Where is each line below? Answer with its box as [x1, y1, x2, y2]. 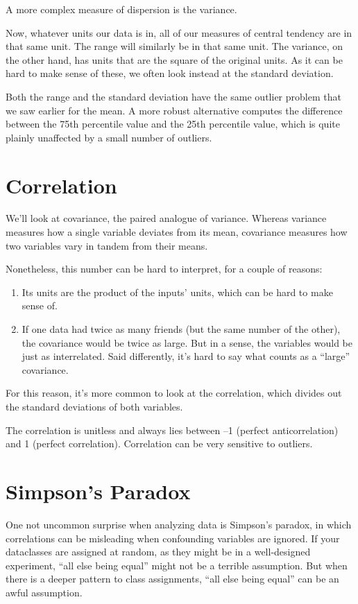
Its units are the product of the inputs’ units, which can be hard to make [22, 284, 333, 299]
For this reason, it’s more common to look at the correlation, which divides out [6, 386, 342, 400]
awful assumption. [6, 585, 83, 599]
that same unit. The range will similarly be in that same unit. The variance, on [6, 39, 343, 53]
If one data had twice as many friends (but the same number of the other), [22, 322, 341, 336]
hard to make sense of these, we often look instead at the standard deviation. [6, 66, 334, 80]
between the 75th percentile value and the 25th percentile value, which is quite [6, 117, 340, 131]
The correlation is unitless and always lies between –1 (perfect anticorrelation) [6, 422, 339, 437]
